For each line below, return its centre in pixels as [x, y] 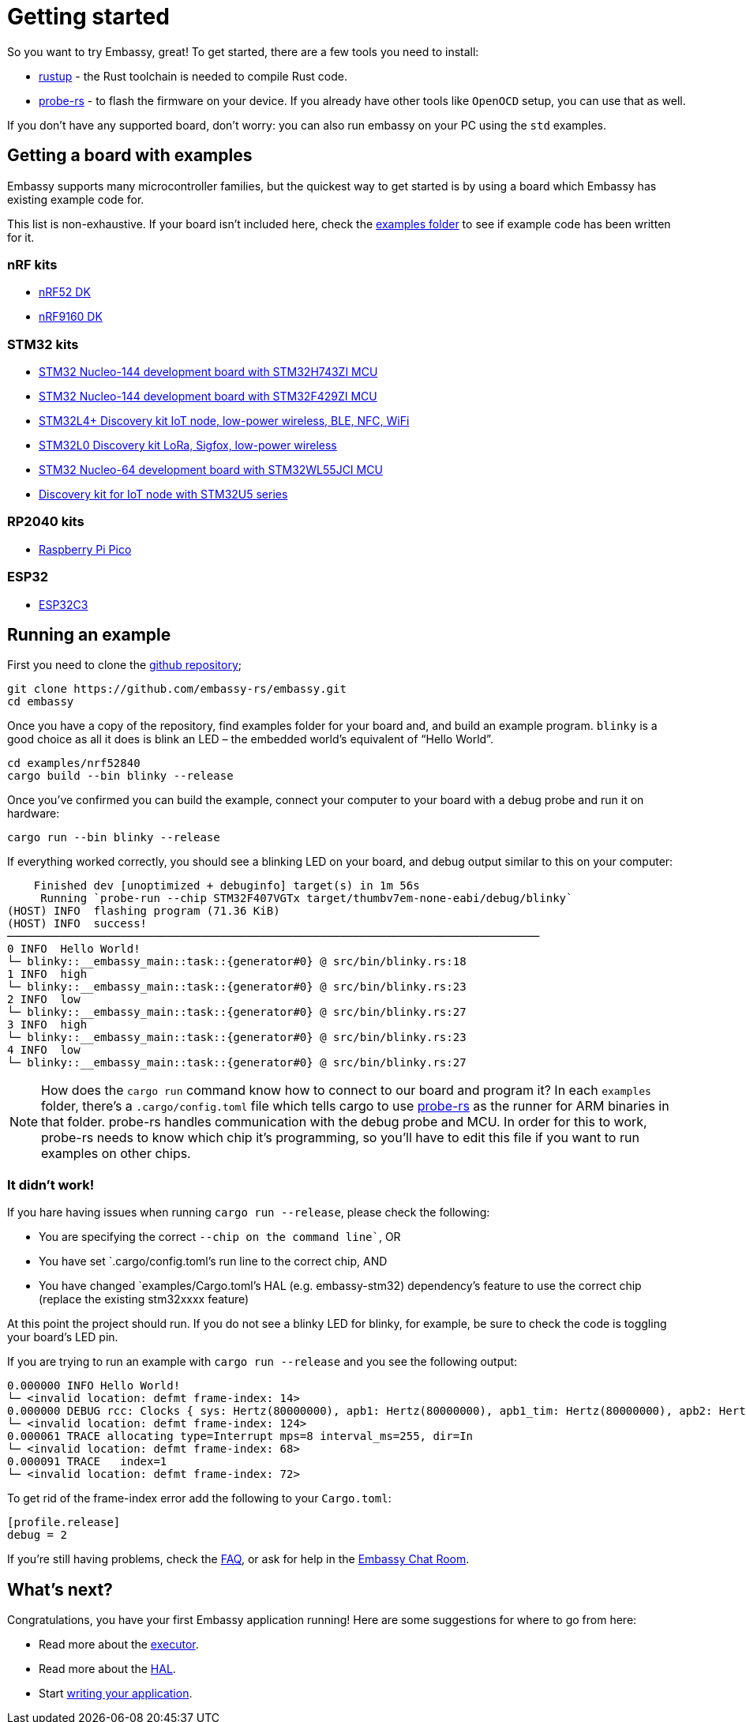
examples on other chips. [116, 1154]
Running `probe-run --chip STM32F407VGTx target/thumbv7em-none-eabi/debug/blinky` [307, 899]
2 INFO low [44, 1000]
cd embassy [41, 702]
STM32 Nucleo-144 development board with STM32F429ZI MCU [208, 397]
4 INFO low [44, 1050]
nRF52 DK [65, 292]
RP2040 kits [46, 522]
